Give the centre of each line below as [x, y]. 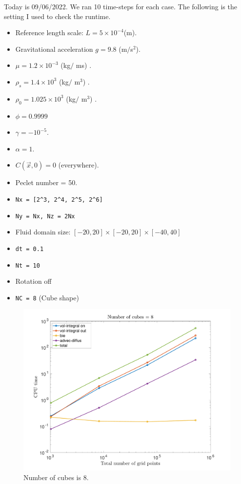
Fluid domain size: [43, 232]
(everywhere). [79, 165]
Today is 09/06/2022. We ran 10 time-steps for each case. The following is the [120, 6]
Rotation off [33, 281]
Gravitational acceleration [54, 49]
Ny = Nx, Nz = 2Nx [45, 216]
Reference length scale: [49, 32]
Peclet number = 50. [46, 182]
